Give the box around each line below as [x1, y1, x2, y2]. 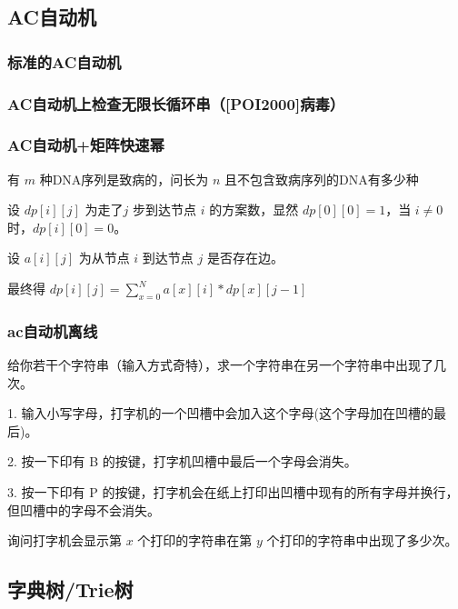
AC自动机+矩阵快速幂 [7, 134, 164, 156]
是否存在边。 [206, 248, 284, 267]
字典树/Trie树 [7, 575, 134, 604]
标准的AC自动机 [7, 50, 122, 73]
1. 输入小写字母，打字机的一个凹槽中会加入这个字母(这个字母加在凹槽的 [7, 404, 433, 423]
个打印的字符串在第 [137, 531, 253, 550]
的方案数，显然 [209, 200, 299, 219]
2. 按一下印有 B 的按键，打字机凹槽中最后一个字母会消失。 [7, 452, 357, 471]
